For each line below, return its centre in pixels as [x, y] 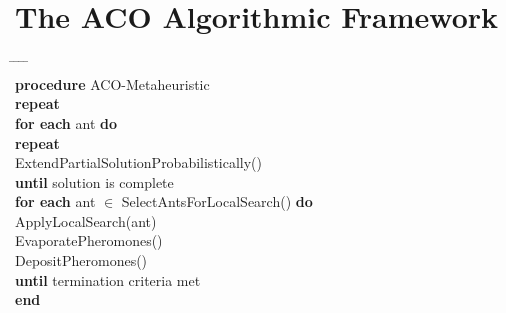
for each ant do [66, 122]
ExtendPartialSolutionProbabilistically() [139, 162]
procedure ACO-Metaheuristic [112, 83]
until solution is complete [94, 181]
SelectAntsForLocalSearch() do [217, 201]
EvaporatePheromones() [89, 240]
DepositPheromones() [81, 260]
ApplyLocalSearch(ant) [86, 220]
